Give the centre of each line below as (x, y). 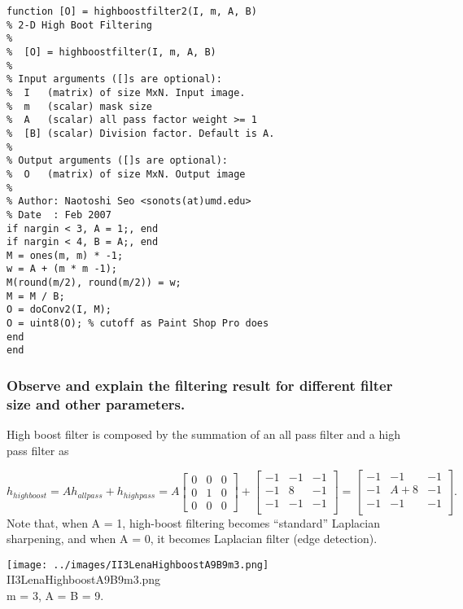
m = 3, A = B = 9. (55, 595)
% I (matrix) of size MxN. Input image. (126, 92)
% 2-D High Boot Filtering (79, 25)
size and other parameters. (96, 403)
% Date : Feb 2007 (59, 215)
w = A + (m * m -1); (62, 269)
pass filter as (38, 450)
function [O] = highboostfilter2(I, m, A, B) (132, 11)
